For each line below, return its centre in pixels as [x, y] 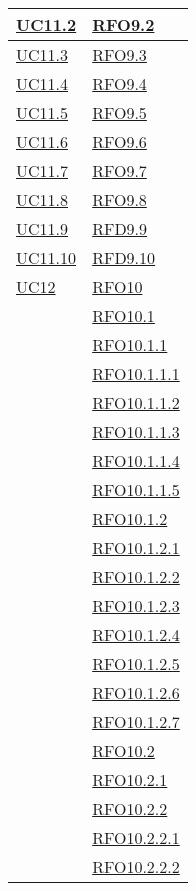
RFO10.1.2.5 [136, 663]
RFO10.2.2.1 [136, 837]
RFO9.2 [123, 24]
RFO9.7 [119, 170]
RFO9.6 [119, 141]
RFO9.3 [119, 54]
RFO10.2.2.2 [136, 866]
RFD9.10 [124, 257]
